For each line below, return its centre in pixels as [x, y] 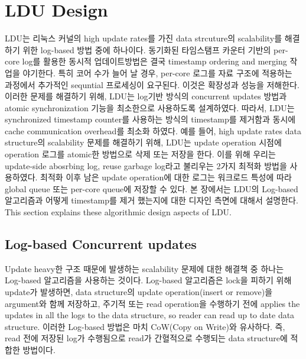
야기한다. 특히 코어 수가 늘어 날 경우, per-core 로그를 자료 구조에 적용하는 [157, 72]
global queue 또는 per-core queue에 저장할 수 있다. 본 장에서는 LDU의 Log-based [152, 188]
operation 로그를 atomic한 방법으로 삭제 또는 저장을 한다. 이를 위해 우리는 [140, 154]
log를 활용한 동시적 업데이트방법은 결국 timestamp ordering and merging [154, 61]
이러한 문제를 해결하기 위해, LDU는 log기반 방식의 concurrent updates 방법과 [146, 96]
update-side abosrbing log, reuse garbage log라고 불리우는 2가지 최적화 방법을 [146, 165]
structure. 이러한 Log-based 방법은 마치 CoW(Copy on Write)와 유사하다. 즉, [145, 326]
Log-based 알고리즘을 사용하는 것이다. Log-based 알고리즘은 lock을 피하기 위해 [148, 280]
